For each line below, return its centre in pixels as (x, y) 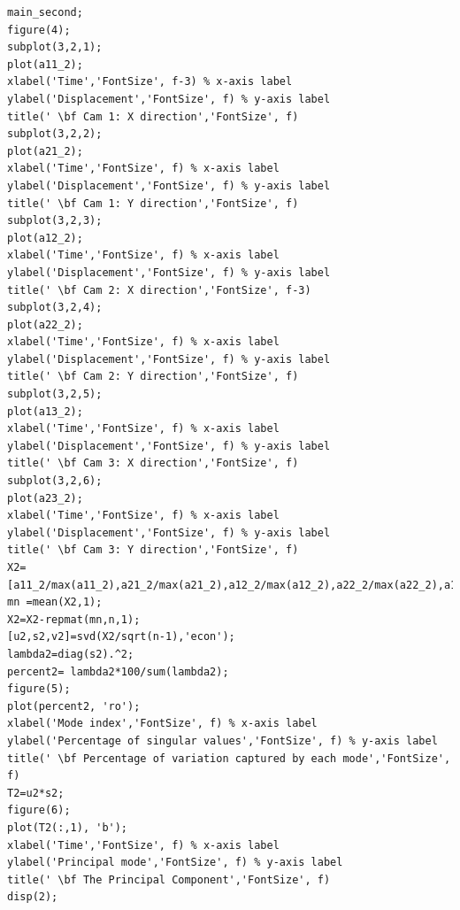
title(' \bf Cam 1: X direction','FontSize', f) (153, 116)
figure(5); (39, 689)
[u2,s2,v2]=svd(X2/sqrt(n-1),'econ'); (121, 637)
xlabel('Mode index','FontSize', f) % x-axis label (162, 724)
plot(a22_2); (45, 324)
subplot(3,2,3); (55, 221)
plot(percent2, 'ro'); (74, 706)
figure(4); (39, 30)
